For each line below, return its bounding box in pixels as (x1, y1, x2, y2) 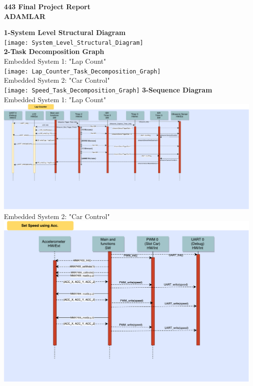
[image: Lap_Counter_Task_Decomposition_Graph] (4, 68, 161, 75)
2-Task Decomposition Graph (4, 46, 105, 56)
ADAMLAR (4, 11, 46, 21)
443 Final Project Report (4, 1, 90, 11)
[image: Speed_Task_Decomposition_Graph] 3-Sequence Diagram (4, 84, 212, 94)
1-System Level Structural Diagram (4, 27, 126, 37)
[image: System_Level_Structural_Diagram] (4, 39, 144, 46)
